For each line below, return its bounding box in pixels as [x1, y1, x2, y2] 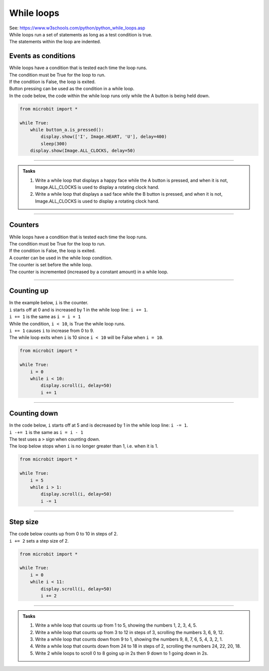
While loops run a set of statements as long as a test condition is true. [9, 31, 152, 37]
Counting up [9, 287, 49, 295]
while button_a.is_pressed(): [30, 127, 104, 132]
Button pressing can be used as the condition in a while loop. [9, 86, 134, 92]
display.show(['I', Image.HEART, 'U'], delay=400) [40, 134, 167, 139]
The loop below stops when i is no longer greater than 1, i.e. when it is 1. [9, 443, 158, 449]
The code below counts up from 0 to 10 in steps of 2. [9, 531, 118, 537]
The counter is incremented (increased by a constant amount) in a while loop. [9, 269, 169, 275]
